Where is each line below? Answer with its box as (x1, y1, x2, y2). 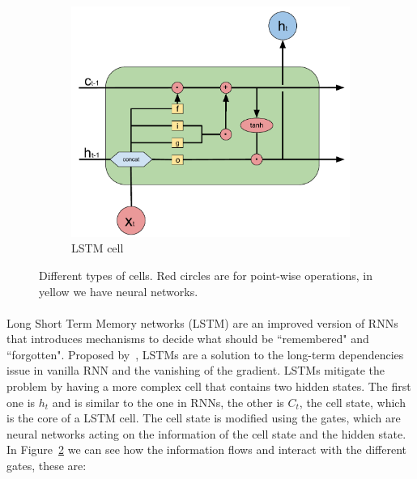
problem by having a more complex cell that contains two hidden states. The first (6, 378, 411, 395)
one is (6, 393, 36, 410)
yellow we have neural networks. (39, 282, 198, 299)
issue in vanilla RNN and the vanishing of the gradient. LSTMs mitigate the (6, 362, 385, 379)
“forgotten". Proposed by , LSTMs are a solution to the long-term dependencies (6, 345, 404, 362)
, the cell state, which (299, 393, 406, 410)
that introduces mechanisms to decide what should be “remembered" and (6, 330, 369, 347)
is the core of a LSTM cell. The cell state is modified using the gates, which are (6, 409, 401, 426)
